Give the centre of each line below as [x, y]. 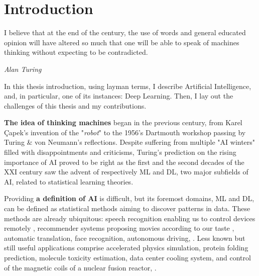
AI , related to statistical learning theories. [69, 181]
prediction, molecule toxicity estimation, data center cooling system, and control [127, 257]
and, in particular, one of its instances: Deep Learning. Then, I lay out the [119, 96]
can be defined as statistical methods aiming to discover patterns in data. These [127, 208]
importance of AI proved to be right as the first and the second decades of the [124, 162]
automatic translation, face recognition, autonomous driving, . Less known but [125, 238]
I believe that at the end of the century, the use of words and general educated [125, 32]
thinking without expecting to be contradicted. [76, 52]
